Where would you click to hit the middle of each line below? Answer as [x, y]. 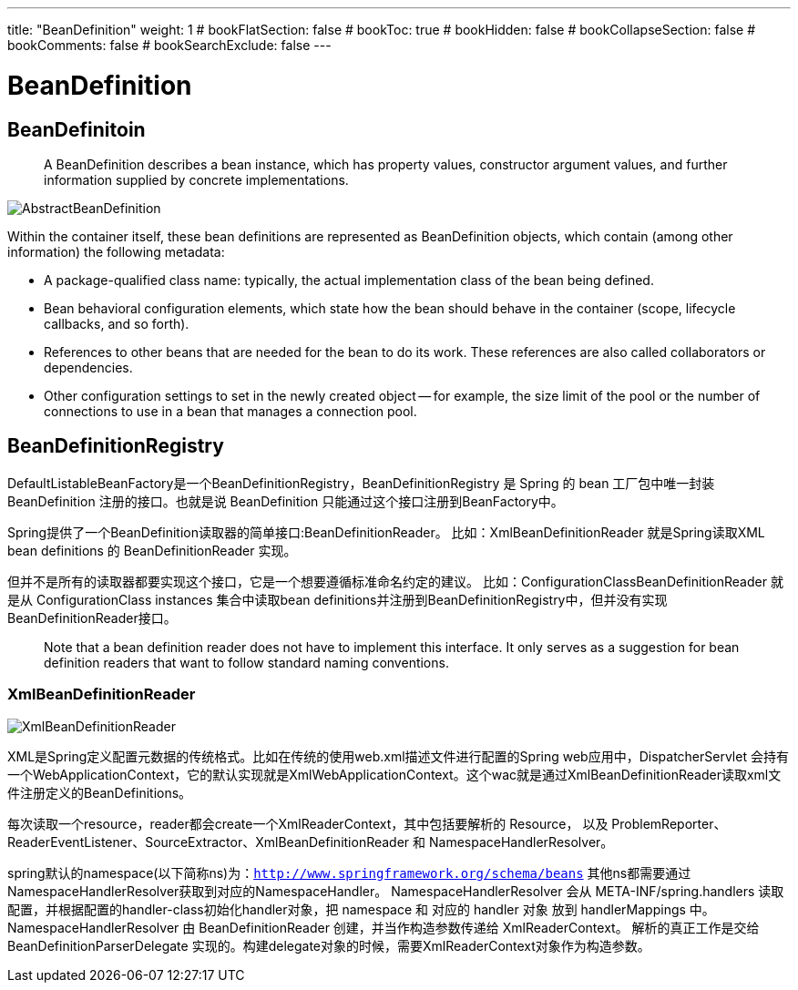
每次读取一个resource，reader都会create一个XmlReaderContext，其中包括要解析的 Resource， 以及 [308, 823]
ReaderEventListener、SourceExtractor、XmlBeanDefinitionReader [209, 842]
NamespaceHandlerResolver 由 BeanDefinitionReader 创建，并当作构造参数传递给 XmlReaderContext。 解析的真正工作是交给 [384, 927]
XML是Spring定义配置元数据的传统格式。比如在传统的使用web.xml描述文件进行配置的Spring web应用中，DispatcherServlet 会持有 [398, 756]
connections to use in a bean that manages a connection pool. [230, 411]
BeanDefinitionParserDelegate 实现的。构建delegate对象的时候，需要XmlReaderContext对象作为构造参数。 [329, 945]
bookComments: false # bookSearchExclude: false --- [169, 45]
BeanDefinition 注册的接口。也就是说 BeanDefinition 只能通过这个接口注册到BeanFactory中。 [286, 501]
